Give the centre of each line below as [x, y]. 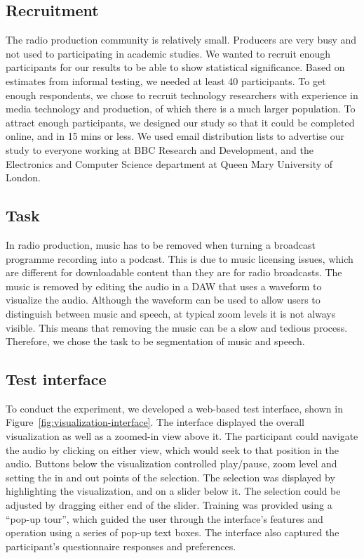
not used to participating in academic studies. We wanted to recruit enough [168, 53]
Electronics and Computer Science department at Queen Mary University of [169, 163]
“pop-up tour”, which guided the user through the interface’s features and [164, 518]
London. [23, 177]
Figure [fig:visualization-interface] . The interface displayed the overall [155, 422]
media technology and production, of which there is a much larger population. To [181, 109]
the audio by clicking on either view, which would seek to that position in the [173, 449]
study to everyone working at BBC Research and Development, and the [160, 149]
